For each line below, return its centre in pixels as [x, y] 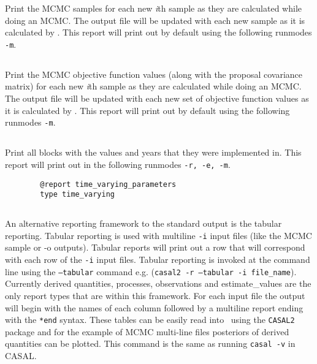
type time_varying [77, 195]
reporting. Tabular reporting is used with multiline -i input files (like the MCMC [158, 235]
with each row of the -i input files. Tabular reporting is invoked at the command [158, 260]
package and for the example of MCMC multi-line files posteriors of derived [147, 331]
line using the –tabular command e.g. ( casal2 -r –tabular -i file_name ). [151, 271]
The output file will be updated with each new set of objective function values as [157, 98]
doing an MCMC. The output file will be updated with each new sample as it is [155, 20]
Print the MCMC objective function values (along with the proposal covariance [154, 74]
